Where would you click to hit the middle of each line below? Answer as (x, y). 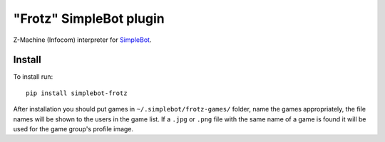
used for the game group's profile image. (73, 129)
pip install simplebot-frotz (77, 93)
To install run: (33, 77)
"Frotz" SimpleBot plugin (89, 18)
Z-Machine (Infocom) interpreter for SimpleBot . (82, 40)
